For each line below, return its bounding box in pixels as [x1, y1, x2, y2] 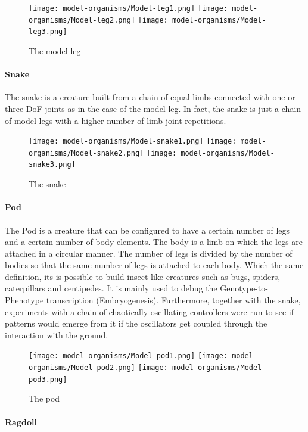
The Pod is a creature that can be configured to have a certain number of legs [5, 223, 290, 236]
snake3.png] [29, 160, 76, 169]
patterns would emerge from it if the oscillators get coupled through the [5, 317, 267, 330]
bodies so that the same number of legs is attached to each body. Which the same [5, 259, 304, 271]
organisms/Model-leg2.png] [29, 15, 135, 24]
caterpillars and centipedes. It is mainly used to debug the [5, 282, 217, 294]
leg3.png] [29, 27, 67, 36]
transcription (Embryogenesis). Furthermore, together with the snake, [46, 294, 301, 306]
